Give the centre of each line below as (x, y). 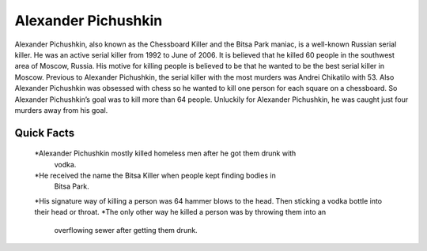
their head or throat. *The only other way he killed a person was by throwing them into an (180, 212)
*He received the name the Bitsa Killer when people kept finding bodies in (155, 176)
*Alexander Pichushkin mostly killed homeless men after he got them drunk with (165, 153)
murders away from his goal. (61, 110)
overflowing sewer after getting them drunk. (126, 230)
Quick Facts (45, 133)
